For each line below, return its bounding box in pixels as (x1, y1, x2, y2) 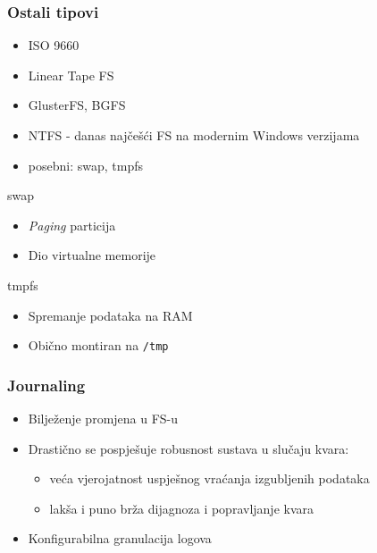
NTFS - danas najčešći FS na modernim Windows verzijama (28, 126, 360, 144)
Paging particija (28, 215, 116, 234)
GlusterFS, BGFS (28, 96, 126, 114)
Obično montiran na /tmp (28, 336, 169, 355)
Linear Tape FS (28, 65, 114, 84)
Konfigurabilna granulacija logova (28, 529, 212, 548)
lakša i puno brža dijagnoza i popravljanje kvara (49, 499, 314, 517)
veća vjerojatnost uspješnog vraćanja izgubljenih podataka (49, 469, 370, 488)
